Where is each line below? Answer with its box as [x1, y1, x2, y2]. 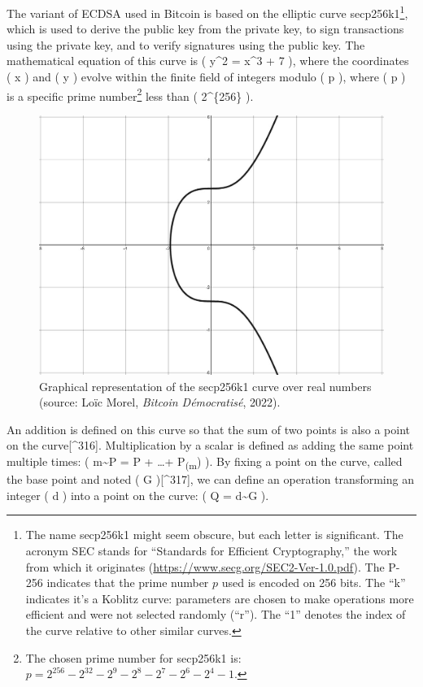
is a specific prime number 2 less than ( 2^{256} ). [7, 85, 254, 104]
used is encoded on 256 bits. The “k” [221, 574, 406, 591]
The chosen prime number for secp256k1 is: [25, 649, 242, 666]
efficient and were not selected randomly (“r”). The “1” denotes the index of [25, 606, 406, 623]
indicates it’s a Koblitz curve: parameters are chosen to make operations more [25, 589, 414, 607]
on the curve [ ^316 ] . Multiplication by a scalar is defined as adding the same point [7, 437, 414, 454]
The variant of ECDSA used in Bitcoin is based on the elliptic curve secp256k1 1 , [7, 2, 408, 21]
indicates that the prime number [46, 574, 209, 591]
